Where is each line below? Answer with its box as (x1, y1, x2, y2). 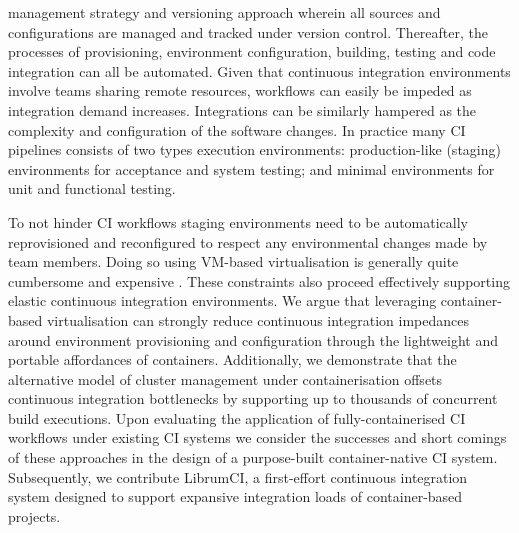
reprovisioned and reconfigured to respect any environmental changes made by (8, 231, 488, 252)
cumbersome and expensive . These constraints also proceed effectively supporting (8, 270, 510, 291)
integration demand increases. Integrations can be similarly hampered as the (8, 99, 477, 120)
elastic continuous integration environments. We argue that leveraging (8, 290, 437, 311)
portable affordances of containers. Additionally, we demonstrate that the (8, 349, 457, 370)
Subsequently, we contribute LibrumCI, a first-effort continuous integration (8, 466, 468, 487)
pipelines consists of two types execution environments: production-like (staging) (8, 139, 501, 160)
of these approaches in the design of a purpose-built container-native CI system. (8, 447, 498, 468)
